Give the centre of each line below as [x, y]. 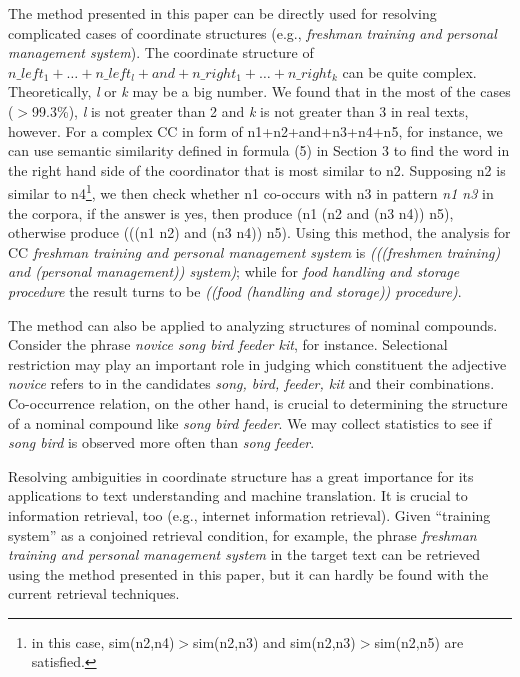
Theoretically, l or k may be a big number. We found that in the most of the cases [259, 91]
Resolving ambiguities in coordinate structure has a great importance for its [241, 475]
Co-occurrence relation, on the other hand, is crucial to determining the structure [258, 402]
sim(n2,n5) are [419, 641]
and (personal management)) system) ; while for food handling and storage [234, 271]
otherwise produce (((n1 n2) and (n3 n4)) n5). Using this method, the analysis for [259, 232]
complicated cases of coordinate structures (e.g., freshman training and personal [252, 32]
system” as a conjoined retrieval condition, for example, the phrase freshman [242, 534]
